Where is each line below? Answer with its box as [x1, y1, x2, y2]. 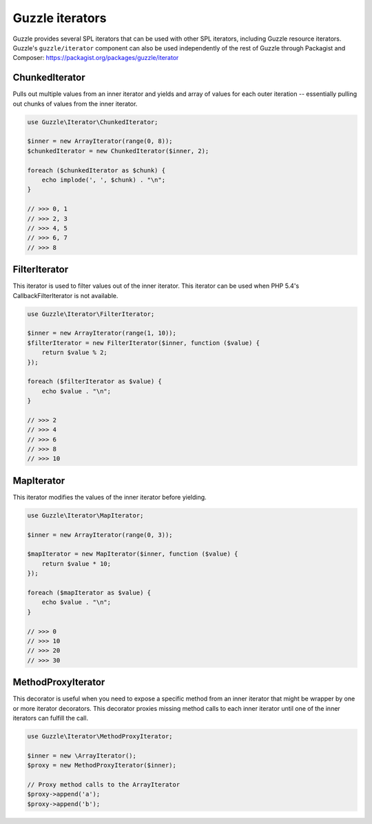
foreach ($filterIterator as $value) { [27, 377, 162, 386]
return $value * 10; [41, 560, 112, 567]
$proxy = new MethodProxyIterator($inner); [27, 761, 177, 769]
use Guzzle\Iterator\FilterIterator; [27, 310, 155, 317]
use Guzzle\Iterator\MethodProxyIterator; [27, 732, 173, 740]
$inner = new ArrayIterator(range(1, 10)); [27, 329, 177, 337]
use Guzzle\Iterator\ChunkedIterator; [27, 118, 158, 126]
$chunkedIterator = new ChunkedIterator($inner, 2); [27, 147, 209, 155]
